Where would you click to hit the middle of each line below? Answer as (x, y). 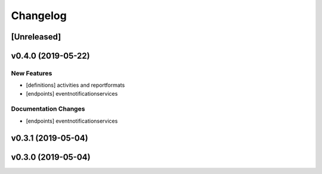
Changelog (39, 16)
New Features (32, 73)
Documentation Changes (48, 109)
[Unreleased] (36, 37)
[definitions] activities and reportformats (75, 85)
